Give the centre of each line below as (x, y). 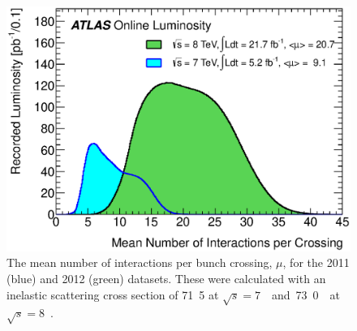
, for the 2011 (316, 262)
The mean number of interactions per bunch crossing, (140, 262)
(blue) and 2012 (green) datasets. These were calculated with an (166, 279)
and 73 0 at (306, 294)
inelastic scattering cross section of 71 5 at (113, 294)
